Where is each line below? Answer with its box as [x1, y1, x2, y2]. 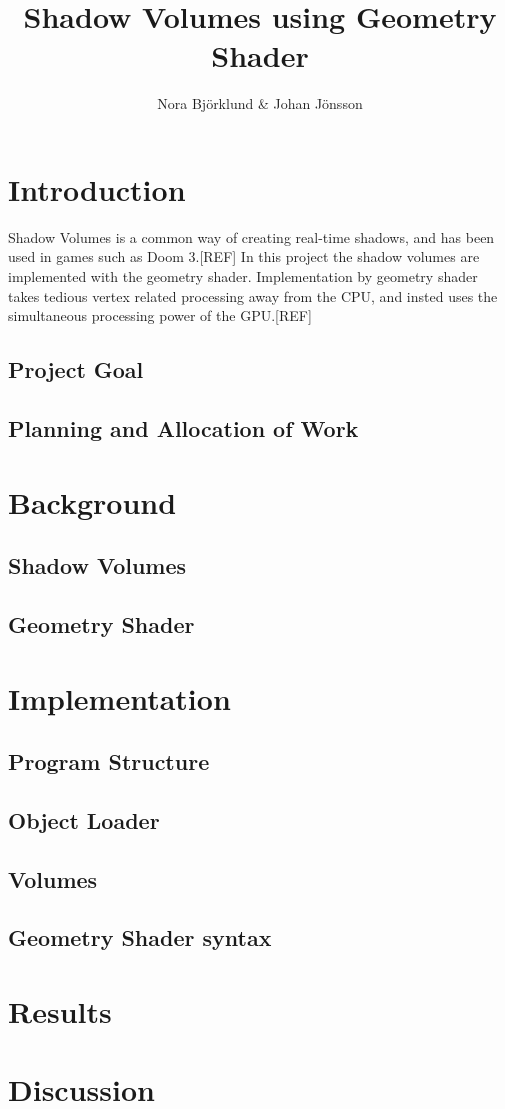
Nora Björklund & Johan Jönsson [157, 93, 363, 114]
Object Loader [8, 804, 160, 835]
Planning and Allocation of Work [8, 412, 359, 443]
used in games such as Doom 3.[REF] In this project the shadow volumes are [8, 246, 480, 267]
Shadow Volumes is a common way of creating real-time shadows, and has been [8, 226, 495, 247]
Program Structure [8, 746, 210, 777]
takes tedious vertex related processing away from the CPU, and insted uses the [8, 285, 498, 306]
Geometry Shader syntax [8, 922, 272, 953]
